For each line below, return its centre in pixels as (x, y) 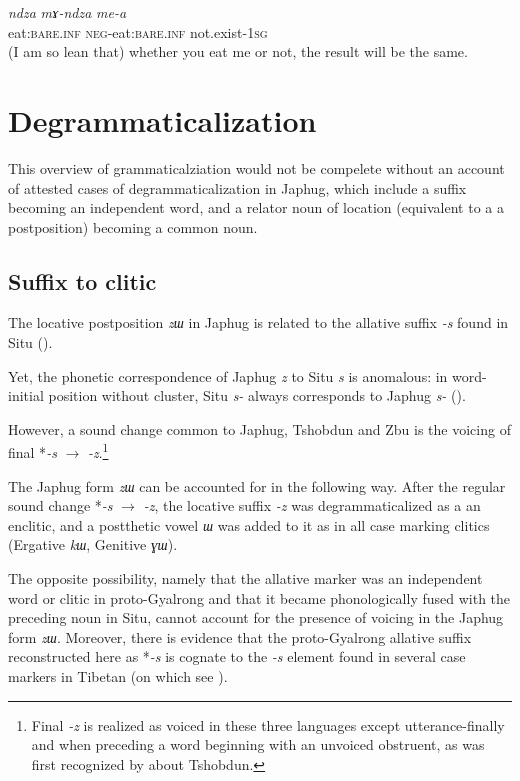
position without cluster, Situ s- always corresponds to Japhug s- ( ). (257, 395)
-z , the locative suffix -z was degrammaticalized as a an (312, 505)
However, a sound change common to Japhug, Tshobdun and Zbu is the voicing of (259, 428)
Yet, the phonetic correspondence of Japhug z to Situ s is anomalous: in (228, 375)
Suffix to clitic (82, 280)
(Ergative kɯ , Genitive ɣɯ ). (93, 544)
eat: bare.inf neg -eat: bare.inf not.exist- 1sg (138, 31)
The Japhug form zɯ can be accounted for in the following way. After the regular (257, 485)
